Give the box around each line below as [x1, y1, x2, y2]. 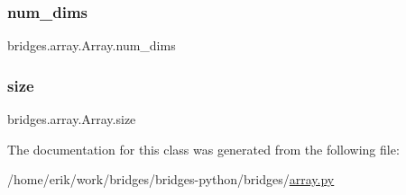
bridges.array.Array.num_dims [7, 36, 176, 55]
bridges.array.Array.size [7, 110, 136, 129]
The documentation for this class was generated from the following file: [7, 139, 400, 158]
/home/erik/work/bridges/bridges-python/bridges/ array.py [7, 170, 335, 189]
